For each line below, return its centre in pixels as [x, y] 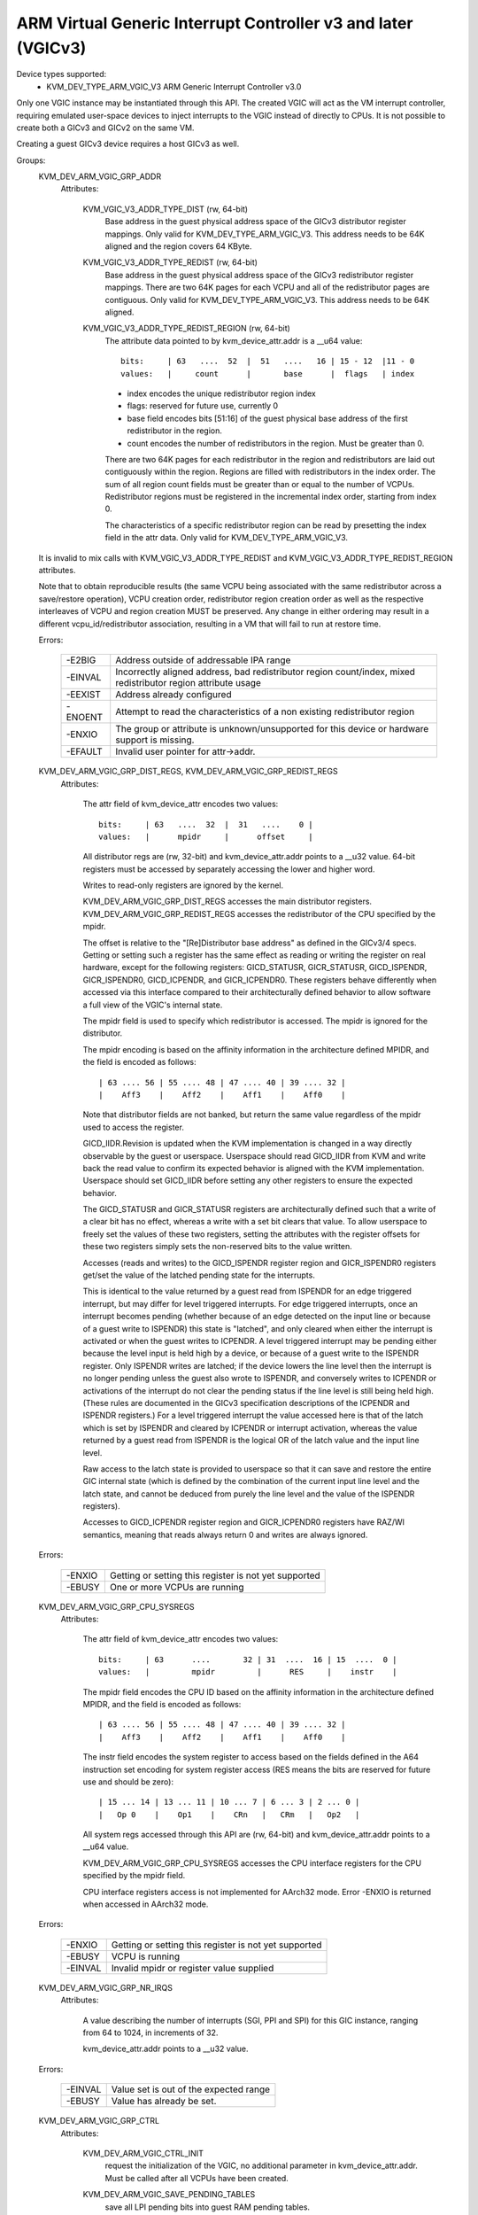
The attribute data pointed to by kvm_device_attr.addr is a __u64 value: [234, 340]
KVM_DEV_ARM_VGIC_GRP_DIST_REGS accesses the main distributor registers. [227, 902]
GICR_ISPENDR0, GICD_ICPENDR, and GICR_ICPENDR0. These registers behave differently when [260, 980]
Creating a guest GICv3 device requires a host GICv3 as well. [128, 144]
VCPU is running [146, 1956]
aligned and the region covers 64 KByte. [178, 246]
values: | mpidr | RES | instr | [248, 1672]
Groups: [31, 160]
